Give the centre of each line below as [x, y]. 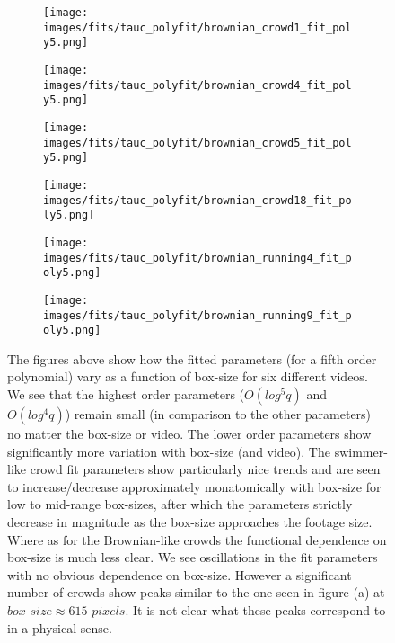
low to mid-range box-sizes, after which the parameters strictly [180, 504]
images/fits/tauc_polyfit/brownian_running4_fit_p [197, 258]
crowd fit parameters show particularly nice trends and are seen [205, 469]
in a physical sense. [60, 627]
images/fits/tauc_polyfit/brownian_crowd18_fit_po [197, 200]
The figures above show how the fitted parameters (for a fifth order [192, 358]
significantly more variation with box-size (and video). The [169, 451]
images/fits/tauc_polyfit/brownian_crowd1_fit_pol [197, 27]
